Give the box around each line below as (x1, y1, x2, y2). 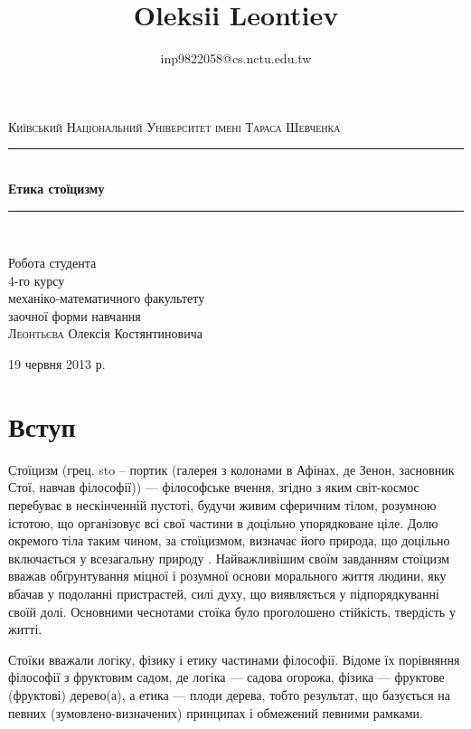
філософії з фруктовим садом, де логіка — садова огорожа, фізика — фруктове (8, 667, 445, 686)
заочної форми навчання (8, 306, 141, 325)
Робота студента (8, 253, 97, 272)
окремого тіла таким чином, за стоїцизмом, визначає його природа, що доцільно (8, 531, 450, 550)
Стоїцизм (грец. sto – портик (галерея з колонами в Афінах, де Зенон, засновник (8, 459, 455, 478)
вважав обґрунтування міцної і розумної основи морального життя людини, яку (8, 566, 447, 585)
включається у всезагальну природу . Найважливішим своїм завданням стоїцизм (8, 548, 450, 567)
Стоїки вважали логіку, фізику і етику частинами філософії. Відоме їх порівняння (8, 649, 460, 668)
